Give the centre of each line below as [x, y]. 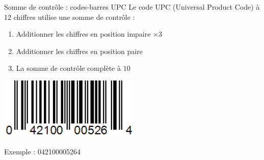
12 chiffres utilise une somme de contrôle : [70, 17]
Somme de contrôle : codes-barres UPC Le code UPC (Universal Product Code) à [132, 7]
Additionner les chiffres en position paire [79, 51]
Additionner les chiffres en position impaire [83, 34]
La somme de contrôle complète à [68, 68]
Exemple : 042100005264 [42, 152]
